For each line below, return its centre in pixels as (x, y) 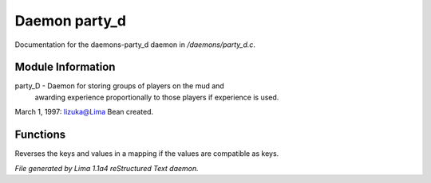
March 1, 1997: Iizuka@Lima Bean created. (84, 112)
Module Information (65, 67)
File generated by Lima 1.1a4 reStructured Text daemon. (107, 168)
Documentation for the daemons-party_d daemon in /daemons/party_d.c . (135, 45)
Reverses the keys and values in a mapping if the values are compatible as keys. (147, 154)
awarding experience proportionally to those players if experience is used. (157, 97)
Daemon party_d (71, 21)
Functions (40, 135)
